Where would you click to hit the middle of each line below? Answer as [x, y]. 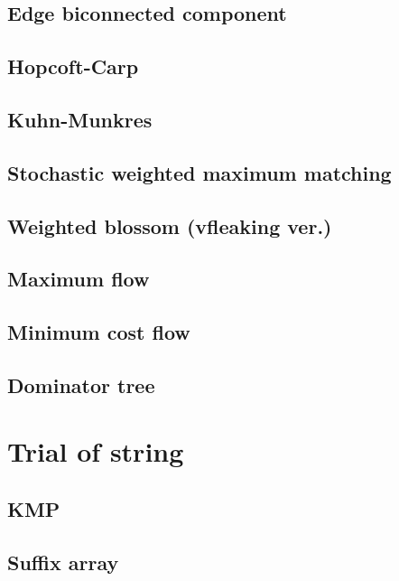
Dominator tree [81, 384]
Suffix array [63, 562]
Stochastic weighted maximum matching [199, 172]
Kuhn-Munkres [80, 119]
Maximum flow [79, 279]
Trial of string [96, 451]
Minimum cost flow [99, 332]
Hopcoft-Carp [73, 66]
